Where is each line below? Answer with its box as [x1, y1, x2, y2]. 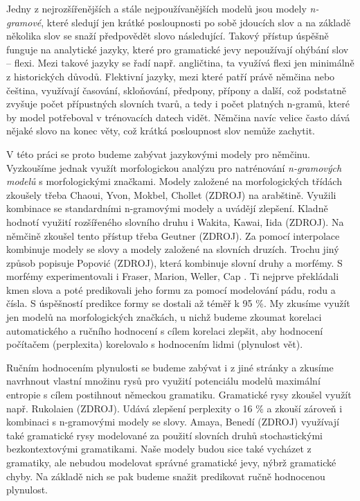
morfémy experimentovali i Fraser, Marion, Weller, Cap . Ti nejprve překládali [6, 269, 339, 283]
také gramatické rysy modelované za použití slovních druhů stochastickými [6, 428, 323, 442]
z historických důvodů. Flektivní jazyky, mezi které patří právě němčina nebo [6, 69, 335, 83]
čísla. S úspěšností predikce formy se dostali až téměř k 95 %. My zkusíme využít [6, 296, 350, 310]
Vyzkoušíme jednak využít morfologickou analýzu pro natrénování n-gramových [6, 160, 342, 175]
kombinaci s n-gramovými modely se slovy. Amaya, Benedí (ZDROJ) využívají [6, 414, 339, 429]
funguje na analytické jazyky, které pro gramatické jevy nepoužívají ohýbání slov [6, 42, 349, 56]
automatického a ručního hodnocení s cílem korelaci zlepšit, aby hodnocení [6, 323, 323, 337]
